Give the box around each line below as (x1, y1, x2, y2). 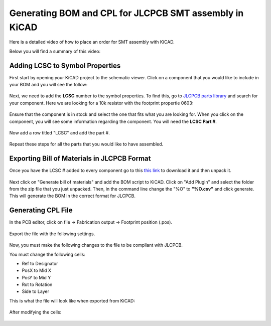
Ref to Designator (22, 260, 58, 266)
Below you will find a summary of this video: (9, 48, 101, 54)
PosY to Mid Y (22, 274, 51, 280)
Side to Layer (22, 288, 50, 294)
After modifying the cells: (9, 309, 62, 315)
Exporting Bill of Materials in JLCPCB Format (9, 154, 151, 163)
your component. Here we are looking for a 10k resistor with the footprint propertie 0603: (9, 100, 194, 106)
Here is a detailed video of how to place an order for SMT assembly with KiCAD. (9, 39, 175, 45)
